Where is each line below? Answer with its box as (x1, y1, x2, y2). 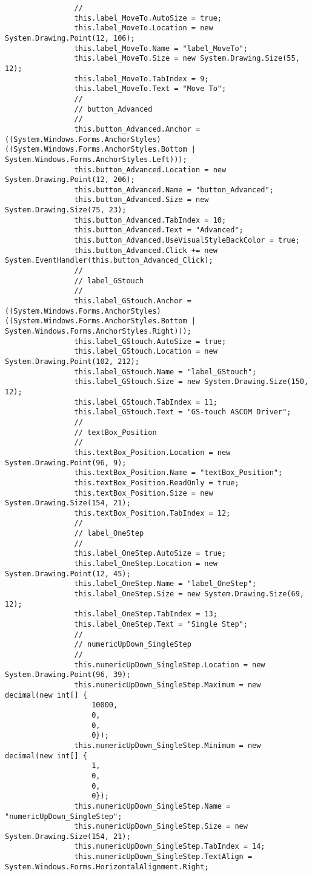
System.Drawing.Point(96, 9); (5, 458, 127, 467)
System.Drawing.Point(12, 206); (5, 175, 135, 184)
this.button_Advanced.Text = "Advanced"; (74, 226, 244, 235)
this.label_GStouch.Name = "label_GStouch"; (74, 367, 257, 376)
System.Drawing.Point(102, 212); (5, 357, 139, 366)
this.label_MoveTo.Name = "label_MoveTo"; (74, 44, 248, 53)
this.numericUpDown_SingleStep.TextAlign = (74, 852, 253, 861)
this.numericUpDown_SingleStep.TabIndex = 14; (74, 842, 265, 851)
